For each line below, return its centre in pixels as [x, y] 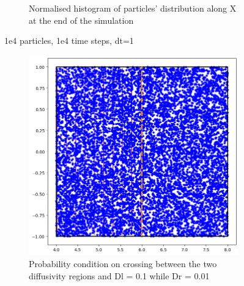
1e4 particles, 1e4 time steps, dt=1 [69, 41]
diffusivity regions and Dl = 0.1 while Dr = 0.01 [119, 275]
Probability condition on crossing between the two [123, 263]
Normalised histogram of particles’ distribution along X [133, 8]
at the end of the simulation [81, 20]
